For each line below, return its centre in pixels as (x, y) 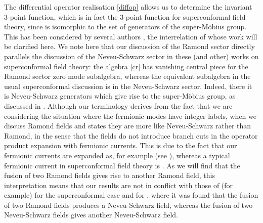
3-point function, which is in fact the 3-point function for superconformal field (125, 16)
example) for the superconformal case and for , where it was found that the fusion (131, 195)
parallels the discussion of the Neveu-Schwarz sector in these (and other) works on (131, 56)
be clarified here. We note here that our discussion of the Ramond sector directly (129, 46)
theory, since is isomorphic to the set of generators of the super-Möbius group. (125, 27)
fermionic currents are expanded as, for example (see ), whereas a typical (117, 155)
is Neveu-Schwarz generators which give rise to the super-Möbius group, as (120, 96)
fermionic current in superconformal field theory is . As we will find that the (122, 165)
